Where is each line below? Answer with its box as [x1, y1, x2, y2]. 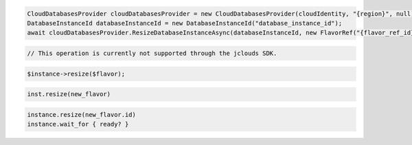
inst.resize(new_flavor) [27, 90, 111, 98]
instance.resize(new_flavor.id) [27, 111, 137, 118]
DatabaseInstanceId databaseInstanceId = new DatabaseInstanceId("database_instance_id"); [27, 19, 343, 27]
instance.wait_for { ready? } [27, 120, 129, 129]
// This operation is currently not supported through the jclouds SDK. [27, 49, 277, 57]
